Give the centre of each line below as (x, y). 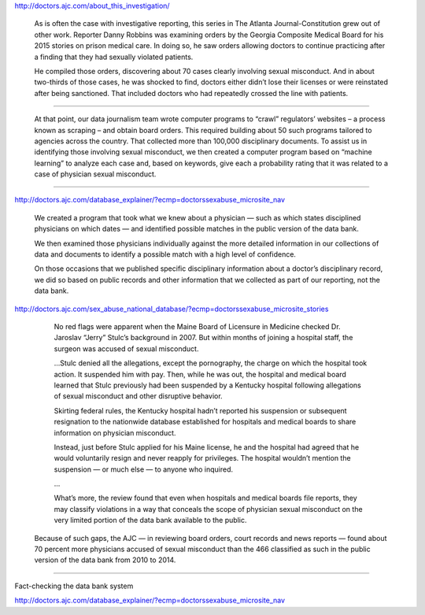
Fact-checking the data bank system (74, 586)
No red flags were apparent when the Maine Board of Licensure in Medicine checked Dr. (198, 326)
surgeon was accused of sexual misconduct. (126, 348)
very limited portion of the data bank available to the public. (150, 521)
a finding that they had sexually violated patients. (114, 57)
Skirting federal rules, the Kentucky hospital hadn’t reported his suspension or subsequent (200, 410)
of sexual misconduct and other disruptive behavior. (139, 396)
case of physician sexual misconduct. (95, 174)
